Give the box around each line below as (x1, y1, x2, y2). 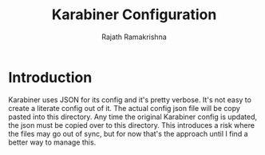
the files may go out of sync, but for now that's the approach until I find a (8, 129, 248, 138)
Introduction (8, 68, 93, 86)
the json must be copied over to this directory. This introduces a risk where (8, 120, 255, 129)
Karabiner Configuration (51, 6, 217, 24)
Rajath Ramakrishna (101, 32, 168, 42)
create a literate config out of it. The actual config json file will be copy (8, 103, 241, 113)
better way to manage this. (8, 137, 97, 147)
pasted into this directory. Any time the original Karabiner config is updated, (8, 112, 258, 121)
